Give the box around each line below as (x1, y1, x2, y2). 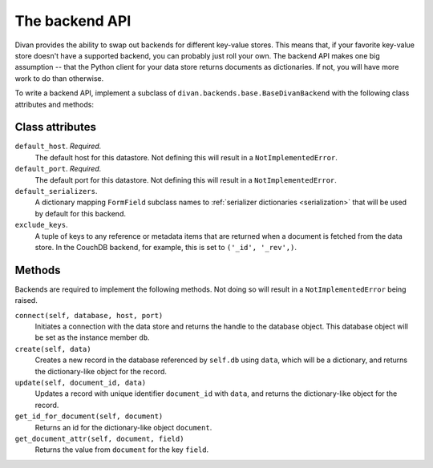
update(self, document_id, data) (14, 377, 147, 387)
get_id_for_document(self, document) (14, 412, 164, 421)
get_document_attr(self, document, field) (14, 434, 184, 443)
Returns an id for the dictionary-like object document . (34, 422, 212, 432)
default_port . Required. (14, 164, 102, 174)
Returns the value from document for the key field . (34, 445, 209, 454)
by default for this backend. (34, 208, 126, 218)
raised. (14, 296, 38, 305)
